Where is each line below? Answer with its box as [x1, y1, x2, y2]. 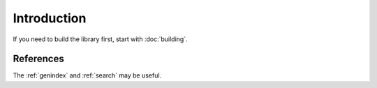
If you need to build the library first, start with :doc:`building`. [13, 35, 188, 43]
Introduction [13, 10, 87, 26]
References [13, 53, 64, 65]
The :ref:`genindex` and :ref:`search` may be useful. [13, 71, 162, 80]
